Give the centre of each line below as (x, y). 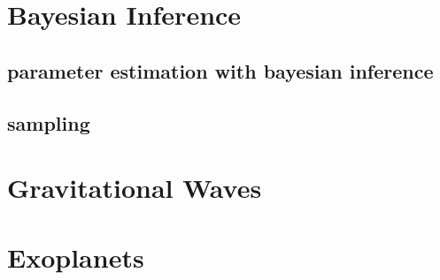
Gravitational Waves (135, 188)
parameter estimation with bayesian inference (220, 70)
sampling (49, 122)
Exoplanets (76, 257)
